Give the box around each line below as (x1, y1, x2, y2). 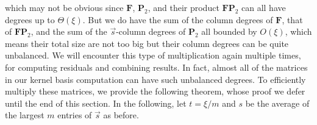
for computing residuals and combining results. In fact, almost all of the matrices (5, 60, 308, 73)
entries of (57, 109, 92, 121)
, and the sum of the (30, 25, 107, 38)
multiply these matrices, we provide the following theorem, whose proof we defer (5, 85, 305, 98)
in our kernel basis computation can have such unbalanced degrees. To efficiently (5, 73, 306, 85)
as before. (103, 109, 139, 121)
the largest (5, 109, 45, 121)
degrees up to (5, 13, 55, 26)
